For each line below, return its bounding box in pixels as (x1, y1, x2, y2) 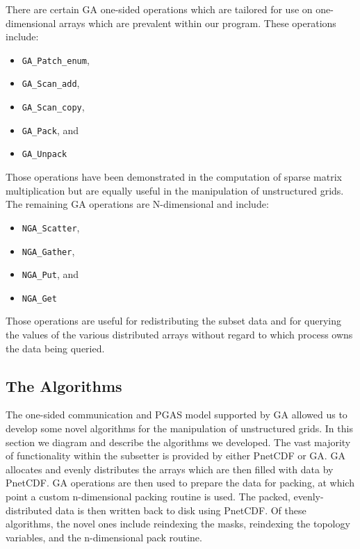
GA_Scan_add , (22, 76, 80, 90)
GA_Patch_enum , (22, 52, 90, 67)
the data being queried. (6, 341, 105, 355)
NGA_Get (22, 293, 57, 304)
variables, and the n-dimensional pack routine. (6, 530, 202, 544)
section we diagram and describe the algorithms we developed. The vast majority (6, 434, 351, 449)
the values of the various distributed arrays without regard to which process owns (6, 327, 353, 342)
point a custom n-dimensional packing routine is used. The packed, (6, 489, 291, 504)
